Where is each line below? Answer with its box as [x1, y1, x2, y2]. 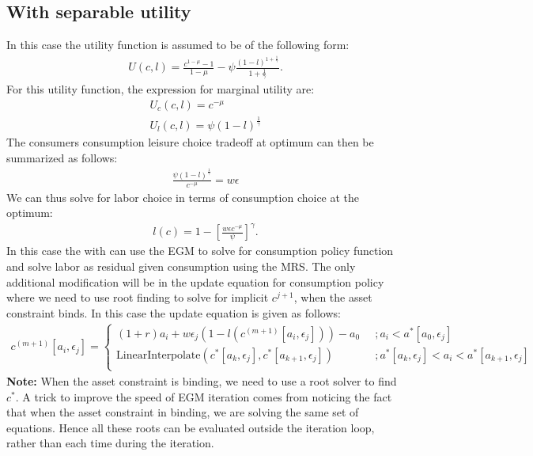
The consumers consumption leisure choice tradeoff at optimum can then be [6, 134, 374, 150]
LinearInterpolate [116, 349, 201, 361]
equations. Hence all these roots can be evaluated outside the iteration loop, [6, 419, 375, 435]
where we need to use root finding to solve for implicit [6, 289, 269, 306]
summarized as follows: [6, 149, 118, 165]
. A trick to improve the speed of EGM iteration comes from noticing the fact [15, 388, 392, 405]
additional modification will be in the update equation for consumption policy [6, 273, 384, 290]
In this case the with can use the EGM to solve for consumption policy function [6, 242, 394, 259]
